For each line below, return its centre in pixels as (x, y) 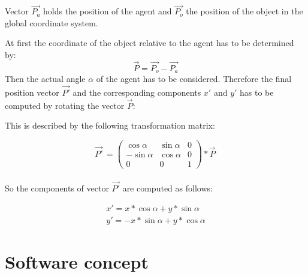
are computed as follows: (167, 188)
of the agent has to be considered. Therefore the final (194, 79)
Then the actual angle (45, 79)
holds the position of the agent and (108, 11)
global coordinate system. (52, 22)
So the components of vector (57, 188)
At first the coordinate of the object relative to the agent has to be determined (150, 43)
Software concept (77, 261)
